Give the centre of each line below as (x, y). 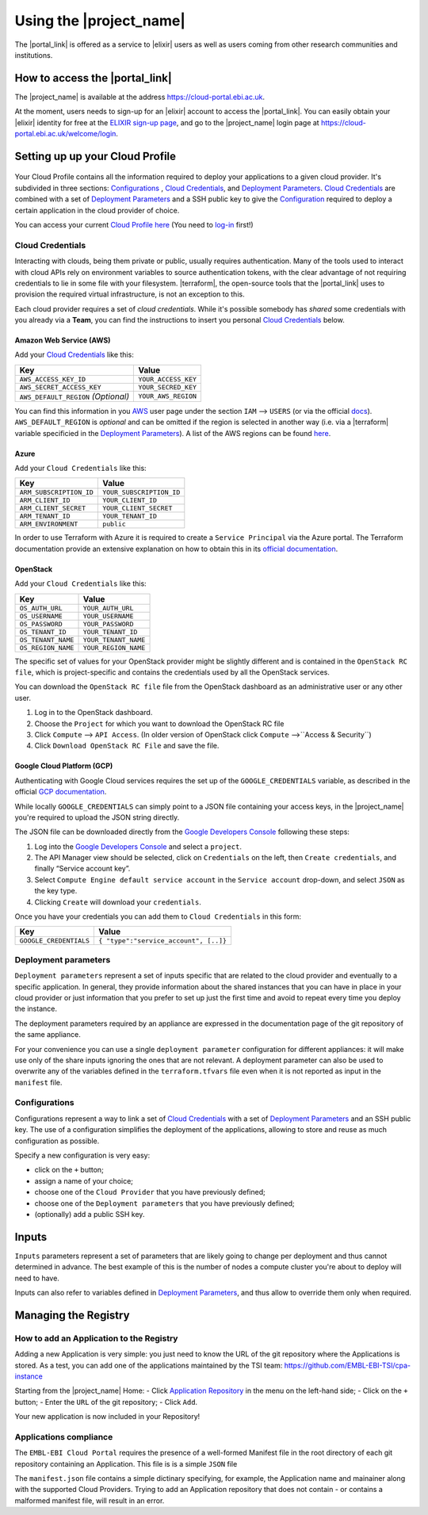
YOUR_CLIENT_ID (130, 501)
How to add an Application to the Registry (96, 1338)
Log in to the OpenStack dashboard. (94, 713)
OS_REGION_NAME (47, 647)
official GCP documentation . (61, 792)
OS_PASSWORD (41, 624)
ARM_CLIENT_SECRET (53, 509)
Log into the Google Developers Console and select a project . (138, 846)
